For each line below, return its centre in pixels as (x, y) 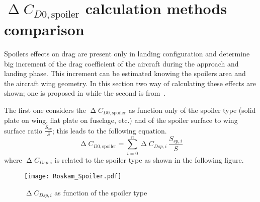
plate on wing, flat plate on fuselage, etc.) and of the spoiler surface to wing (121, 120)
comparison (44, 29)
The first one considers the (45, 110)
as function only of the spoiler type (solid (192, 110)
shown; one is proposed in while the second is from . (85, 93)
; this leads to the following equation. (110, 130)
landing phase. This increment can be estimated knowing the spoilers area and (125, 73)
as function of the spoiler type (101, 192)
